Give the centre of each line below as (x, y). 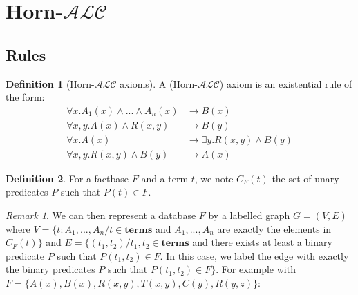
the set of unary (305, 178)
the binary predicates (50, 269)
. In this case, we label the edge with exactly (254, 255)
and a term (165, 178)
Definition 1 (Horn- (50, 83)
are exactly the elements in (274, 228)
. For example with (256, 269)
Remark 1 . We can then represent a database (101, 215)
